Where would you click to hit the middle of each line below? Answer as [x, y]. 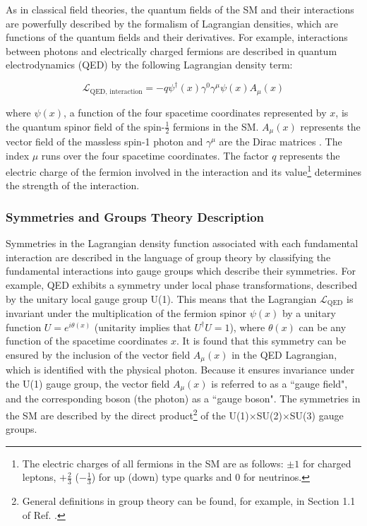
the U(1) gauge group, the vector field [88, 383]
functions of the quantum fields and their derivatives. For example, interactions [177, 37]
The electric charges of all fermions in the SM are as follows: [153, 463]
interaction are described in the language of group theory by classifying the [168, 257]
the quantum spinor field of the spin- [85, 126]
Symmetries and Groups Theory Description [135, 216]
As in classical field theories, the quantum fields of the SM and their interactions [180, 9]
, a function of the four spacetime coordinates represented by [195, 112]
